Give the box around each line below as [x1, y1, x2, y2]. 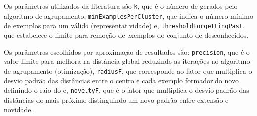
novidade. [4, 104, 33, 115]
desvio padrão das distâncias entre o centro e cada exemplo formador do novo [4, 75, 239, 86]
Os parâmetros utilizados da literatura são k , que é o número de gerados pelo [4, 1, 238, 11]
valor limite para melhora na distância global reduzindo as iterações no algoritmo [4, 56, 250, 66]
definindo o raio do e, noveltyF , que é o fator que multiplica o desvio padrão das [4, 85, 249, 95]
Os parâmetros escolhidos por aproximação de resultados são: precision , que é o [4, 46, 250, 57]
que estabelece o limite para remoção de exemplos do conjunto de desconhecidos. [4, 29, 249, 40]
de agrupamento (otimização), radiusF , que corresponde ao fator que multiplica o [4, 65, 252, 76]
